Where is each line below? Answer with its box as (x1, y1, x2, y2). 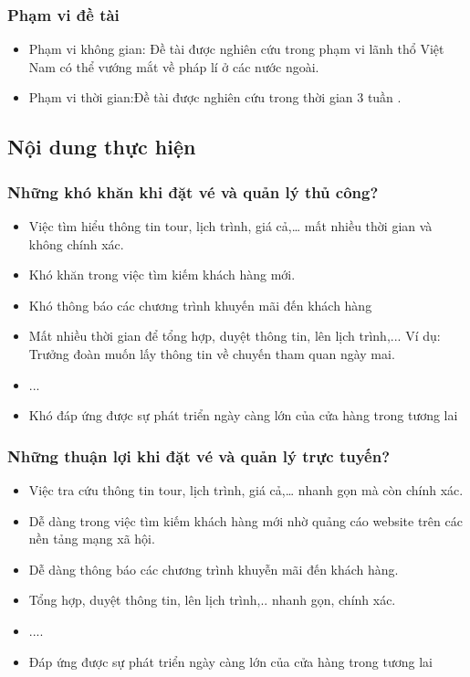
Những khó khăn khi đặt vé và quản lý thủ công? (7, 180, 379, 203)
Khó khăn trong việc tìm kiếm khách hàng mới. (28, 265, 296, 284)
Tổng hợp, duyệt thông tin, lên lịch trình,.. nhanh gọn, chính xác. (28, 590, 396, 609)
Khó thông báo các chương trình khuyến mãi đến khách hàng (28, 295, 372, 314)
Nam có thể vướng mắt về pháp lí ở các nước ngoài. (28, 57, 319, 76)
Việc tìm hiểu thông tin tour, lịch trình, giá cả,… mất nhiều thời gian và (28, 217, 433, 235)
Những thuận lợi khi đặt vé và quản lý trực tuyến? (7, 444, 391, 467)
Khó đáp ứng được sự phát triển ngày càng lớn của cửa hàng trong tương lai (28, 406, 458, 425)
